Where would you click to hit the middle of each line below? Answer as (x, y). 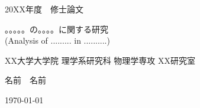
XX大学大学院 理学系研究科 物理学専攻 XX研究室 (100, 60)
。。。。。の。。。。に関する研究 (57, 29)
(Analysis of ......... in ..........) (57, 40)
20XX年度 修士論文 (44, 9)
